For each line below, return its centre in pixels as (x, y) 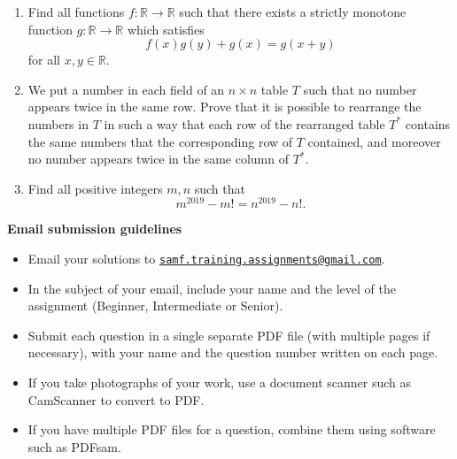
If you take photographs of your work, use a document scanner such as (219, 382)
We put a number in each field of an (126, 89)
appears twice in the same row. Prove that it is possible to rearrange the (225, 107)
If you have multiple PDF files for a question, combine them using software (232, 429)
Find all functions (76, 11)
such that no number (360, 89)
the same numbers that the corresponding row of (160, 141)
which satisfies (166, 29)
